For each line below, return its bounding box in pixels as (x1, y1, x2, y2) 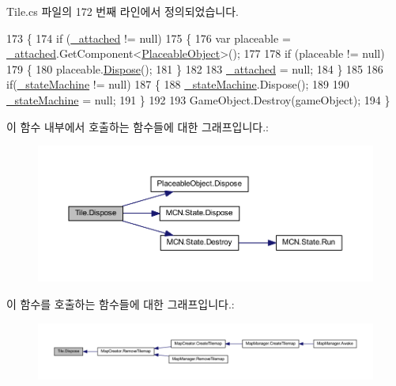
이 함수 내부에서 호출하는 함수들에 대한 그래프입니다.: (6, 118, 269, 134)
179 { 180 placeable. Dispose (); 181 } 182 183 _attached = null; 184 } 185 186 (6, 60, 383, 77)
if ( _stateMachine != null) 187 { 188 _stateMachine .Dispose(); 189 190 (6, 76, 349, 93)
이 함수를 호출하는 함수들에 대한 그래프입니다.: (6, 296, 235, 312)
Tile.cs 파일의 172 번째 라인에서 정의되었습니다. (6, 3, 239, 19)
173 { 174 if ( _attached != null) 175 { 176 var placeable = (6, 29, 291, 46)
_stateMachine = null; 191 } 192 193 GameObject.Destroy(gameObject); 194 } (6, 91, 390, 108)
